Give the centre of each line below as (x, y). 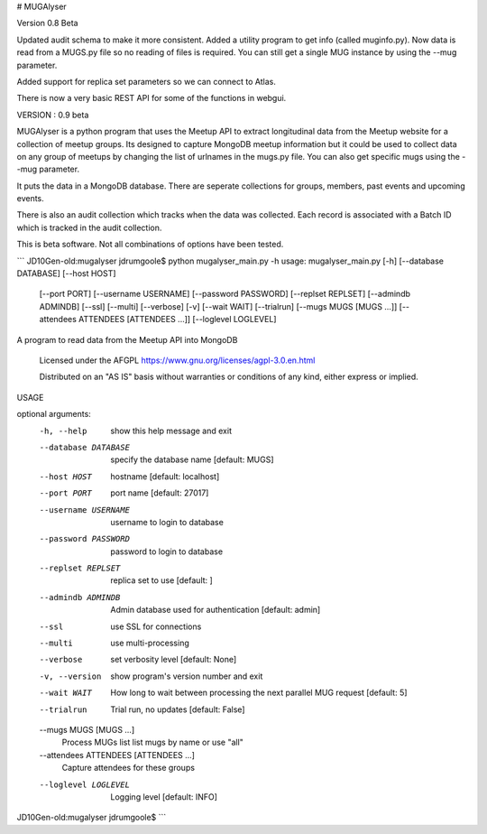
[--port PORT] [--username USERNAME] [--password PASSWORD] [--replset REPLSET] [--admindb (225, 294)
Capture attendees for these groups (129, 768)
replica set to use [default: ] (162, 580)
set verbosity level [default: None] (174, 660)
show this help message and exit (171, 431)
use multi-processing (150, 643)
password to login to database (167, 551)
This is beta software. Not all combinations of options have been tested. (150, 245)
